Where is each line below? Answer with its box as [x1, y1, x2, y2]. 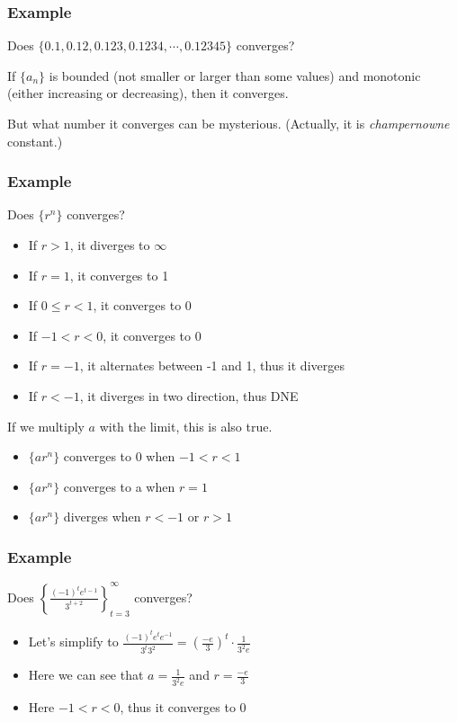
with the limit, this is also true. [99, 416, 273, 435]
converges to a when [63, 477, 175, 495]
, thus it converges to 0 [120, 698, 246, 717]
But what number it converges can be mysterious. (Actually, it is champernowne [7, 114, 450, 132]
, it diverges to [69, 236, 150, 254]
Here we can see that [28, 665, 144, 684]
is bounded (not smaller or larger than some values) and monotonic [49, 66, 421, 85]
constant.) [7, 131, 63, 150]
